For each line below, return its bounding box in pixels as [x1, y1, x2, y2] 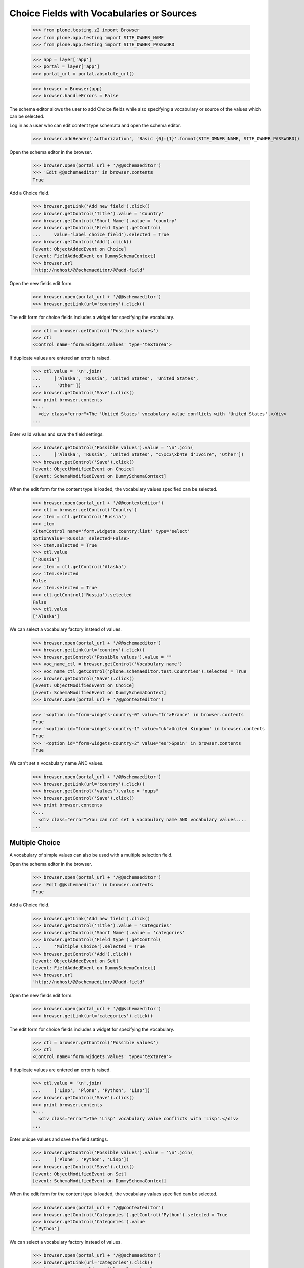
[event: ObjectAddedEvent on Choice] [32, 246, 127, 252]
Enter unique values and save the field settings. [9, 1136, 108, 1142]
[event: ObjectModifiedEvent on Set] [32, 1171, 127, 1177]
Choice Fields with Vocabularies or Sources [9, 8, 197, 19]
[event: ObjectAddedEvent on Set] [32, 958, 119, 964]
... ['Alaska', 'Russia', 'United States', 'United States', [32, 375, 199, 381]
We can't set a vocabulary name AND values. [9, 760, 104, 766]
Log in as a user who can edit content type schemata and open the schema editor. [9, 122, 181, 129]
